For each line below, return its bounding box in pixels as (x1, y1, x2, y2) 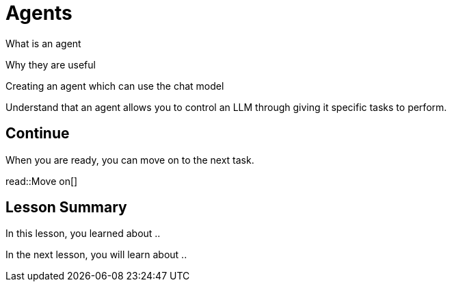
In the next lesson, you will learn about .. (5, 249, 187, 261)
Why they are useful (5, 58, 96, 71)
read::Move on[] (5, 175, 78, 187)
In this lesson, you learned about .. (5, 227, 161, 240)
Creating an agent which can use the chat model (5, 79, 224, 92)
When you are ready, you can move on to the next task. (5, 153, 254, 166)
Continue (5, 125, 70, 142)
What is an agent (5, 37, 81, 49)
